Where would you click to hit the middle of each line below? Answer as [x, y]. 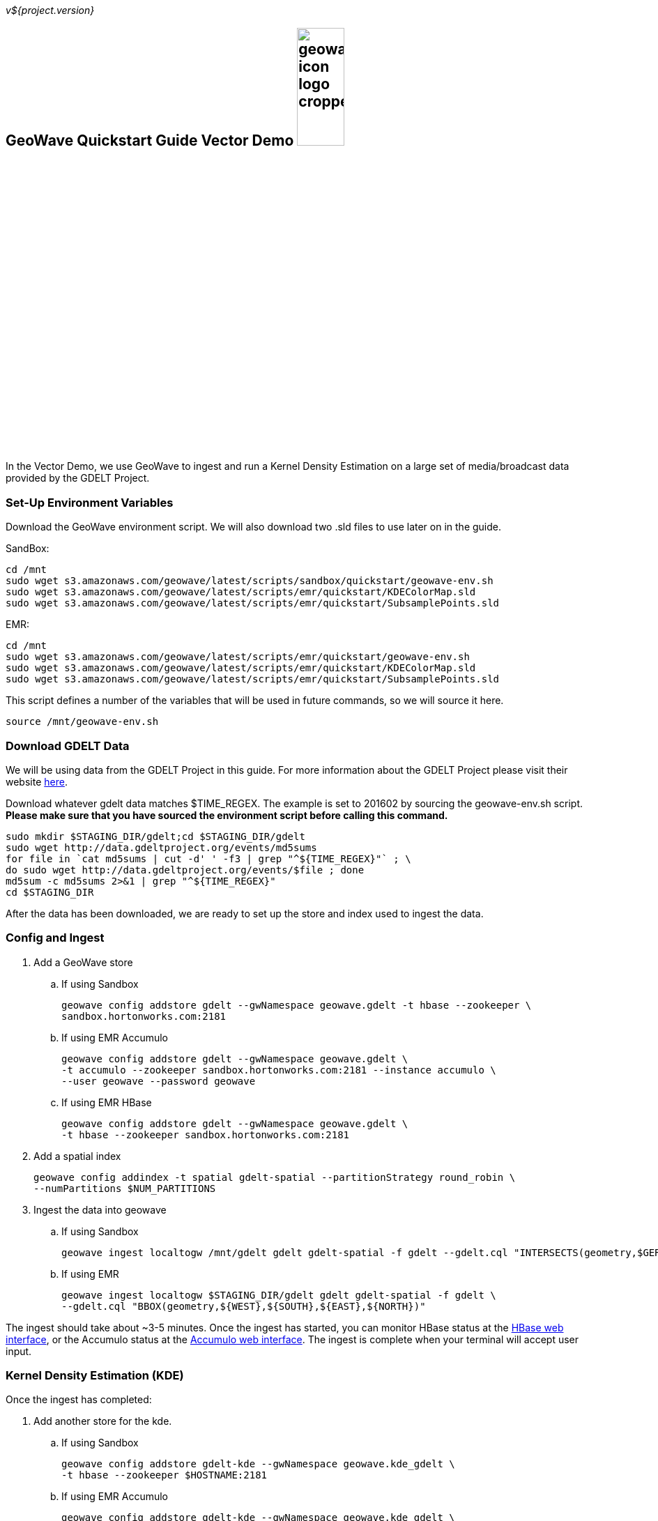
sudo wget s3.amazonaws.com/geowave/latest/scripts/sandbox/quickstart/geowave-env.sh [250, 581]
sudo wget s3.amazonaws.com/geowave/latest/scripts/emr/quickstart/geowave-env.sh [238, 657]
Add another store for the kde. [103, 1421]
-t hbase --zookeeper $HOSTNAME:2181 [164, 1475]
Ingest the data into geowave [100, 1209]
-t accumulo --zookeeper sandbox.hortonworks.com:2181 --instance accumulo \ [279, 1070]
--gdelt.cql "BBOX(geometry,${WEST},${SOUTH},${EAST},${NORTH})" [244, 1306]
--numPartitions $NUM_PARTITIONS [125, 1188]
